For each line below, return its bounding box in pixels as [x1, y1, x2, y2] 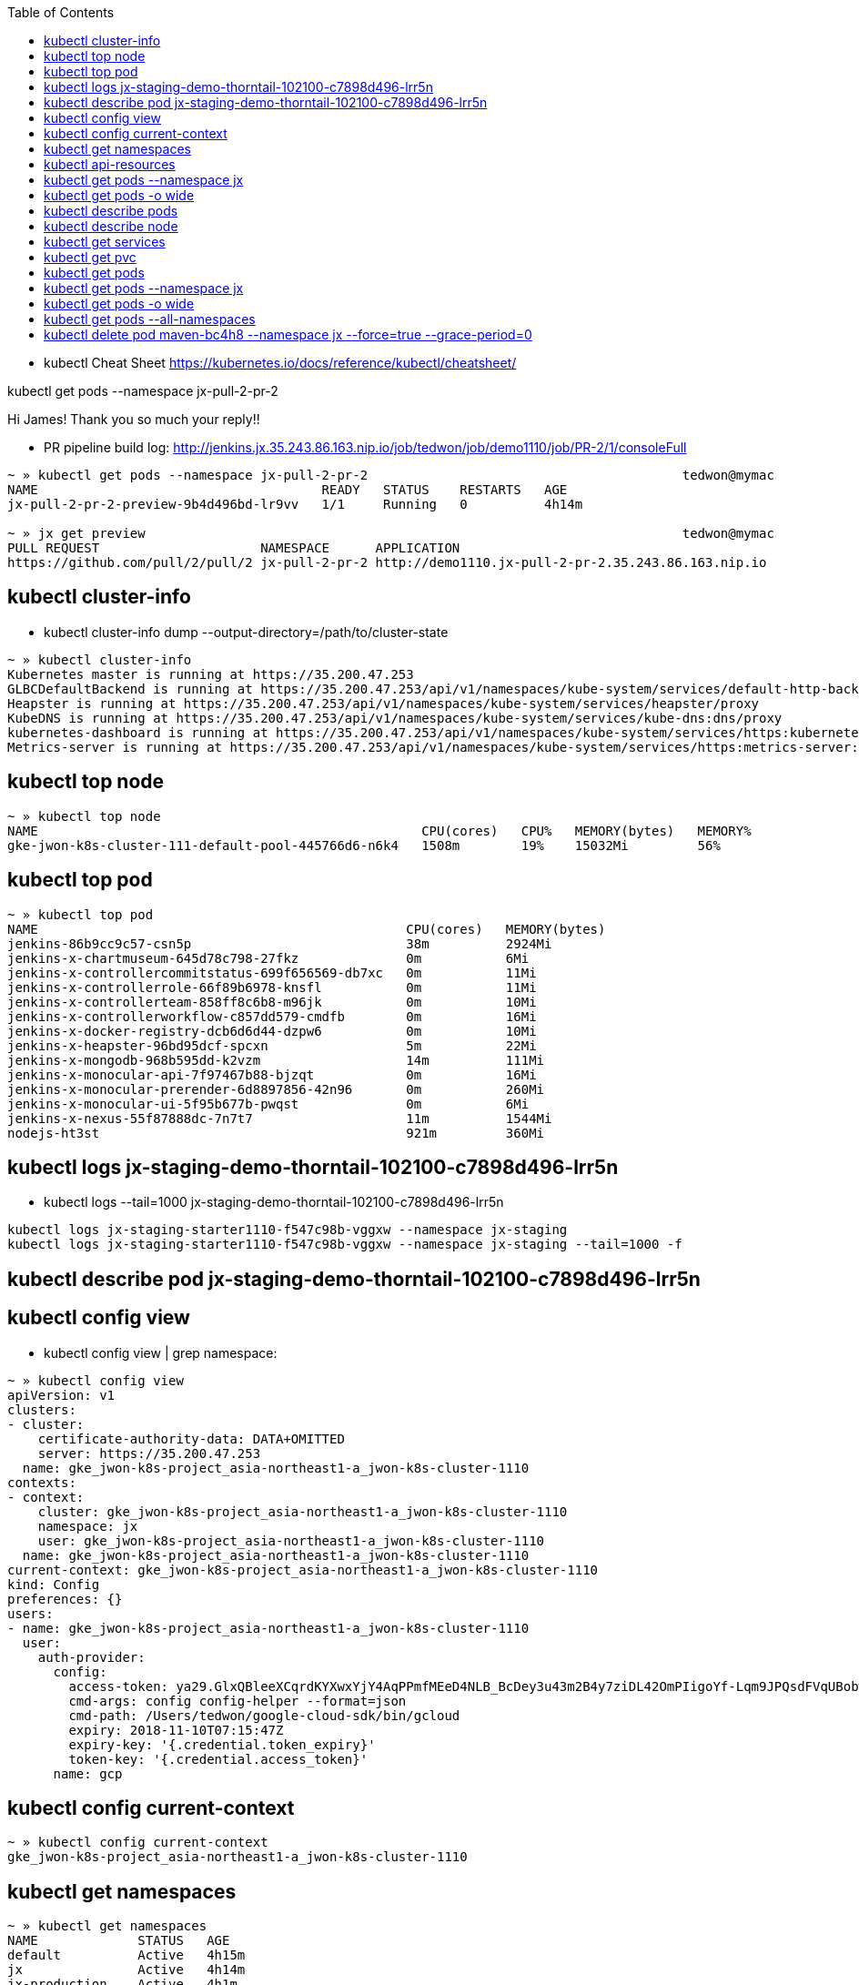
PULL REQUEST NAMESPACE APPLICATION [7, 541, 460, 555]
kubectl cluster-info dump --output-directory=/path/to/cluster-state [44, 623, 449, 640]
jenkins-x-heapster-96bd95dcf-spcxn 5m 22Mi [7, 1038, 537, 1053]
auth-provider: [37, 1649, 146, 1665]
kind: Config [7, 1576, 100, 1592]
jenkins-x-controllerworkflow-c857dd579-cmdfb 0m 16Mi [7, 1008, 537, 1024]
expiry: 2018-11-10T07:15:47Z [68, 1722, 284, 1737]
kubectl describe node [44, 218, 178, 234]
